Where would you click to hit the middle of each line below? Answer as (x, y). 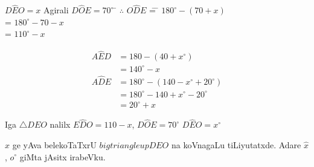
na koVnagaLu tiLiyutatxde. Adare (236, 144)
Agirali (56, 10)
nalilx (60, 124)
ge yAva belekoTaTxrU (54, 144)
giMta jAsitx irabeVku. (62, 156)
